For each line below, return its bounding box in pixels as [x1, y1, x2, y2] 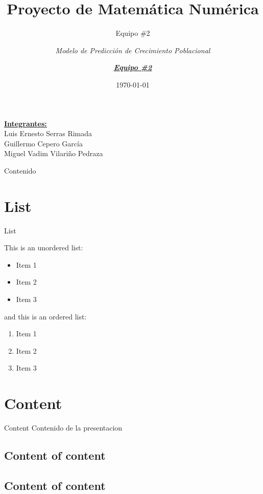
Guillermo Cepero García [4, 138, 83, 148]
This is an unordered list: [4, 242, 83, 253]
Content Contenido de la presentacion [4, 422, 123, 433]
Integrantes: [4, 118, 47, 128]
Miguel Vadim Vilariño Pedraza [4, 148, 103, 159]
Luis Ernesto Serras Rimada [4, 128, 92, 139]
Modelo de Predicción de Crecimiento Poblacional [55, 45, 210, 55]
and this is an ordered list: [4, 311, 87, 321]
